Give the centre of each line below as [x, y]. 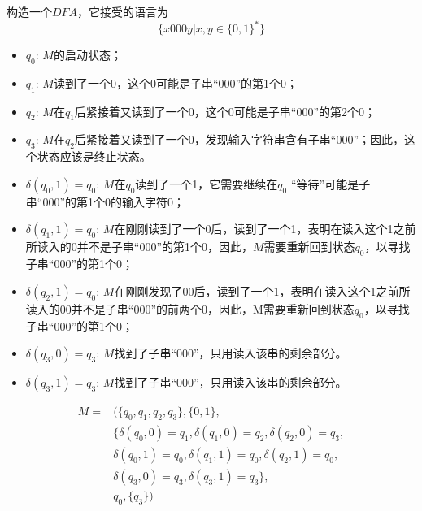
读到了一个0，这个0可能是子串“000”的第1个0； [176, 82]
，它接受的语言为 [123, 11]
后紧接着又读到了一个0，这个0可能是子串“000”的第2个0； [225, 111]
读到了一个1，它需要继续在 [207, 183]
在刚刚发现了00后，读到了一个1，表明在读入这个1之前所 [262, 290]
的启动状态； [87, 55]
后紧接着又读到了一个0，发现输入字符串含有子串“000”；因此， [239, 139]
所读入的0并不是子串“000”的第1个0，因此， [139, 247]
